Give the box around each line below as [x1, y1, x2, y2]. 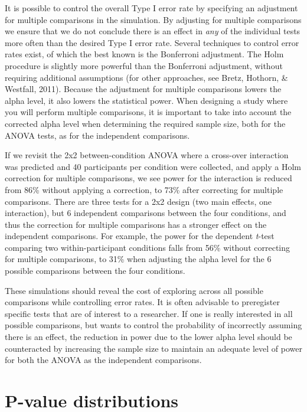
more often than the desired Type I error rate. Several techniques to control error [5, 36, 299, 48]
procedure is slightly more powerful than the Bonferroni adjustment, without [5, 59, 283, 71]
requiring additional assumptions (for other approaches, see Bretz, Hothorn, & [5, 71, 288, 83]
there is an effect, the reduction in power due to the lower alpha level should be [5, 331, 292, 343]
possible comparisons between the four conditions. [5, 264, 185, 277]
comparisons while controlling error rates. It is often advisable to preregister [5, 296, 280, 308]
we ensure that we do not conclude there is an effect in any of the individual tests [5, 25, 301, 37]
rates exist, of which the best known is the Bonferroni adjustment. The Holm [5, 48, 284, 60]
